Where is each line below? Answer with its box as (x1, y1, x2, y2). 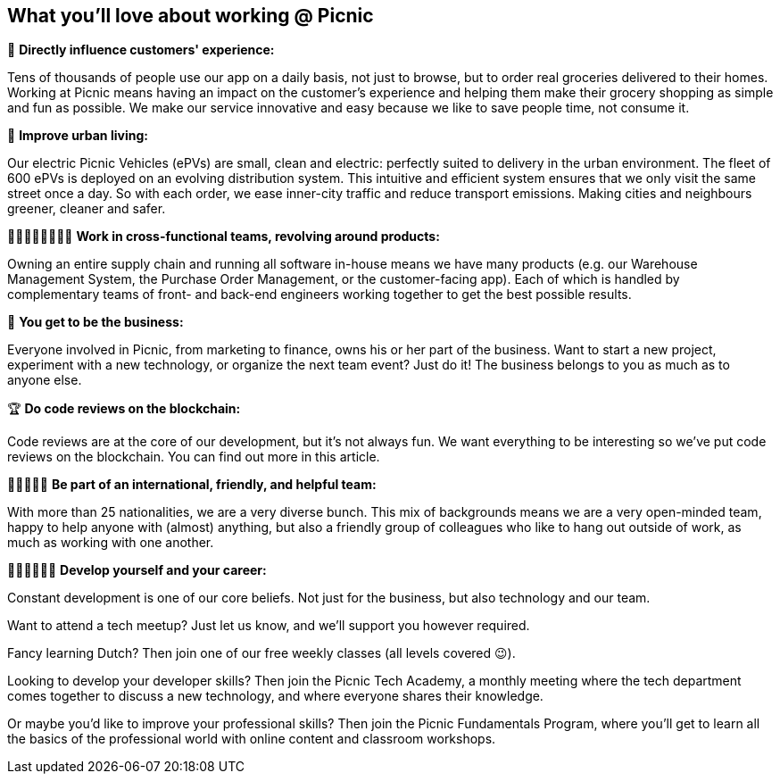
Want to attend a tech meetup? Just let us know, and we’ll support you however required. (7, 618, 530, 634)
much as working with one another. (7, 535, 214, 551)
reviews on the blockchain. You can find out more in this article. (7, 449, 380, 465)
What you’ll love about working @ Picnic (7, 4, 374, 27)
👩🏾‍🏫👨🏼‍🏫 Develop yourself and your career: (7, 562, 267, 578)
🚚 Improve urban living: (7, 128, 148, 144)
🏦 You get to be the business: (7, 314, 184, 330)
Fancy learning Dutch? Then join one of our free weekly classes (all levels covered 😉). (7, 645, 516, 661)
